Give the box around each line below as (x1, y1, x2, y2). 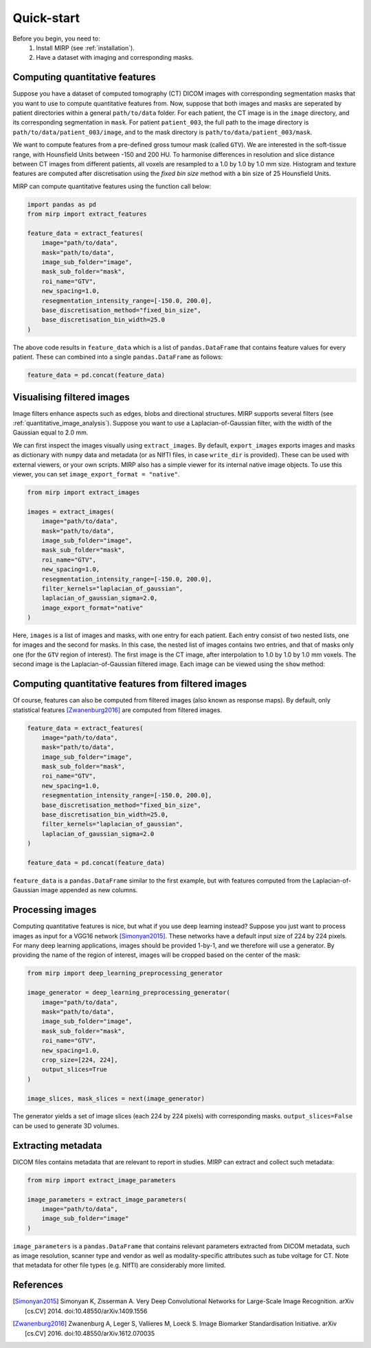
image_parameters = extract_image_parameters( (27, 1195, 187, 1203)
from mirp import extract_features (27, 210, 147, 218)
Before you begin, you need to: (12, 34, 100, 43)
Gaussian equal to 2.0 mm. (12, 428, 89, 437)
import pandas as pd (27, 200, 96, 208)
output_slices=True (41, 1065, 108, 1074)
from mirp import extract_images (27, 489, 140, 496)
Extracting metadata (12, 1140, 102, 1151)
